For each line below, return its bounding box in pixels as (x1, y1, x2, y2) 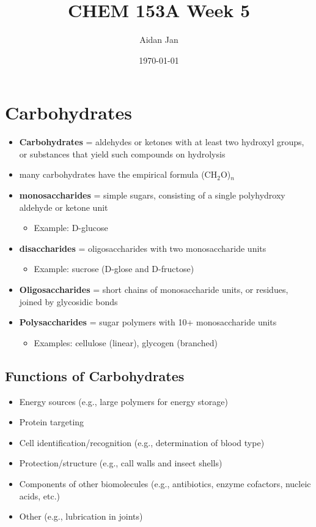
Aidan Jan (139, 33, 178, 46)
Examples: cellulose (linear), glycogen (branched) (34, 336, 218, 349)
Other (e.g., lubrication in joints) (19, 510, 143, 523)
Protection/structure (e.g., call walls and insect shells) (19, 457, 222, 469)
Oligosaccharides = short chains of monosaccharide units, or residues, (19, 283, 288, 295)
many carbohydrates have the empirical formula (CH (19, 168, 218, 181)
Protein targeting (19, 415, 84, 428)
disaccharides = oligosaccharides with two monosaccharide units (19, 241, 266, 254)
